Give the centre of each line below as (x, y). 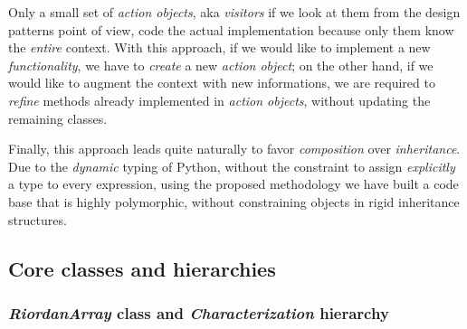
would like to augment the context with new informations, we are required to (222, 83)
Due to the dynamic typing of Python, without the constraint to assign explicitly (232, 166)
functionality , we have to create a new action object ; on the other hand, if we (221, 65)
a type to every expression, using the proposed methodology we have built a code (233, 184)
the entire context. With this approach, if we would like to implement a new (219, 47)
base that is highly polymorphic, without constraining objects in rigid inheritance (234, 201)
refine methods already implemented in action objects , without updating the (219, 100)
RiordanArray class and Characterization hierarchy (199, 312)
